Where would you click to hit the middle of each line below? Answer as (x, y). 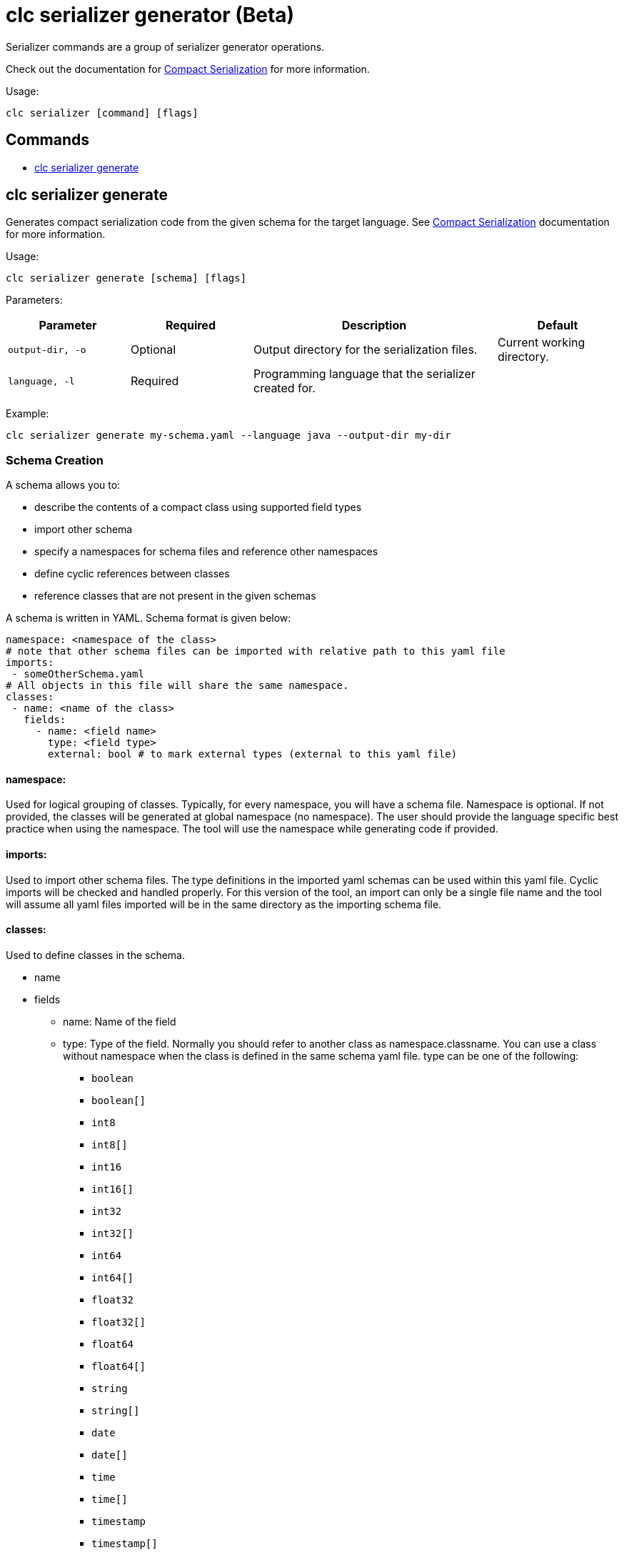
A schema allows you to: (63, 485)
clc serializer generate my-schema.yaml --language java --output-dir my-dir (228, 436)
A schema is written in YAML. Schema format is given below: (149, 618)
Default (558, 326)
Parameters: (34, 300)
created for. (285, 388)
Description (374, 326)
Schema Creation (55, 460)
